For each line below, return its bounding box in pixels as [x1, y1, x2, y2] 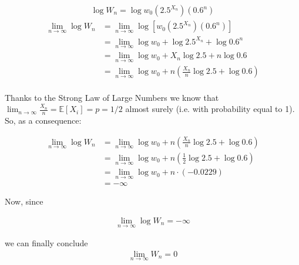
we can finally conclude [5, 237, 88, 249]
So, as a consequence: [5, 114, 82, 126]
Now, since [5, 195, 43, 208]
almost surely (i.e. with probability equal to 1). [125, 103, 295, 115]
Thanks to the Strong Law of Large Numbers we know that [5, 91, 219, 103]
